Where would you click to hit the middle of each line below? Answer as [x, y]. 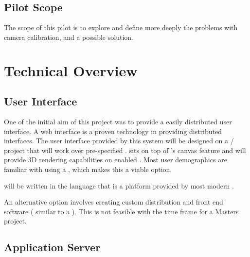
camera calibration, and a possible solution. [69, 37]
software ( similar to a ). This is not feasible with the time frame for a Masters [121, 211]
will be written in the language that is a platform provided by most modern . [119, 185]
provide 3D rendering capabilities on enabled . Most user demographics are [116, 160]
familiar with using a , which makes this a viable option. [88, 169]
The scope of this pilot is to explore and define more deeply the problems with [121, 27]
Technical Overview [71, 70]
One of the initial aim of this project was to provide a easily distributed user [118, 121]
